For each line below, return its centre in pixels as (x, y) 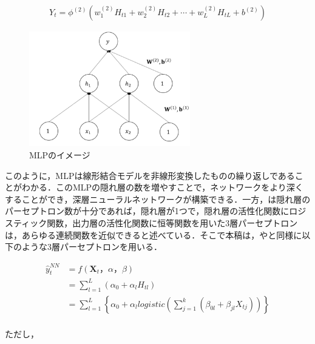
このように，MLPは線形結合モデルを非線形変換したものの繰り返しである (150, 175)
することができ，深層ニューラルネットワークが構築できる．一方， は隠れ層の (158, 199)
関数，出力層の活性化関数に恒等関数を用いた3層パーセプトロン (172, 223)
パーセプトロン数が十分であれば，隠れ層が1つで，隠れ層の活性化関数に (147, 211)
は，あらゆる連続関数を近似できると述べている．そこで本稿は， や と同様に (154, 234)
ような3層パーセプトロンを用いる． (92, 247)
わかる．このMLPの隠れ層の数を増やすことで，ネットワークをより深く (162, 187)
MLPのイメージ (60, 155)
